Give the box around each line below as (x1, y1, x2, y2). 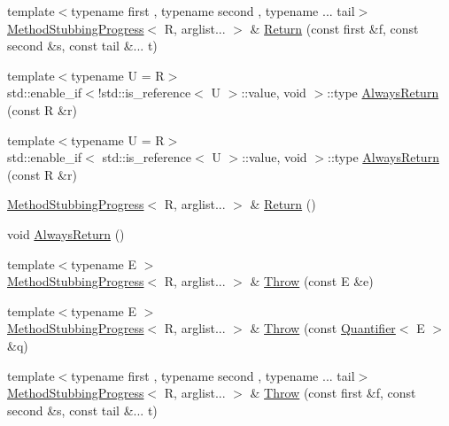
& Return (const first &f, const (250, 19, 419, 37)
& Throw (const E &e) (250, 272, 374, 290)
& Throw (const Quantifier (250, 319, 396, 337)
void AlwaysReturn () (7, 224, 125, 243)
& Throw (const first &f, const (250, 383, 416, 402)
